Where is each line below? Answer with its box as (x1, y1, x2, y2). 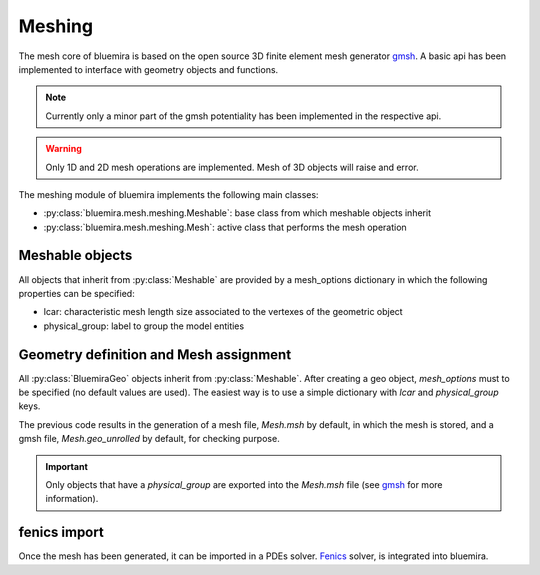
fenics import (18, 524, 104, 541)
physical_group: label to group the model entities (43, 320, 245, 332)
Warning (45, 143, 82, 155)
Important (45, 460, 89, 472)
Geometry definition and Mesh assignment (18, 346, 292, 363)
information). (45, 493, 99, 505)
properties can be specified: (18, 287, 135, 299)
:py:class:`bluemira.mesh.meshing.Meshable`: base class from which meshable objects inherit (43, 207, 432, 219)
